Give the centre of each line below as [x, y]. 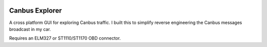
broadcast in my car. [30, 29]
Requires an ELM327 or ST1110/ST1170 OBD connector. [65, 38]
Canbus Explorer [35, 11]
